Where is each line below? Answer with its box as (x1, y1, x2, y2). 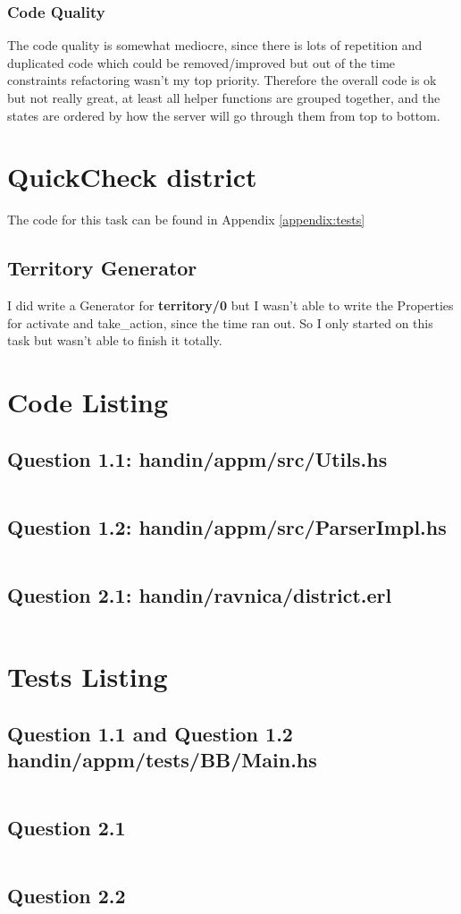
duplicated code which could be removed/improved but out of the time (7, 53, 396, 72)
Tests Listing (7, 658, 168, 695)
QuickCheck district (7, 158, 257, 195)
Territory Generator (7, 254, 197, 282)
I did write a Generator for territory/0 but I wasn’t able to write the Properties (7, 296, 454, 315)
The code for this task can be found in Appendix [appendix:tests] (7, 210, 365, 229)
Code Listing (7, 384, 169, 420)
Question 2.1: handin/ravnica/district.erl (7, 581, 392, 609)
